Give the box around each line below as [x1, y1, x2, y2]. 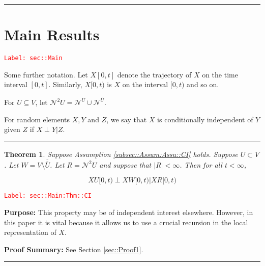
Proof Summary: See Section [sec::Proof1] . [4, 244, 143, 254]
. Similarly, [48, 79, 82, 90]
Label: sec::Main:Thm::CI [4, 192, 92, 200]
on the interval [122, 79, 168, 90]
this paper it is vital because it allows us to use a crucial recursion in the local [4, 217, 248, 227]
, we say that [106, 114, 147, 124]
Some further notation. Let [4, 69, 88, 79]
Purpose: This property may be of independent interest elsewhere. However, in [4, 207, 253, 218]
